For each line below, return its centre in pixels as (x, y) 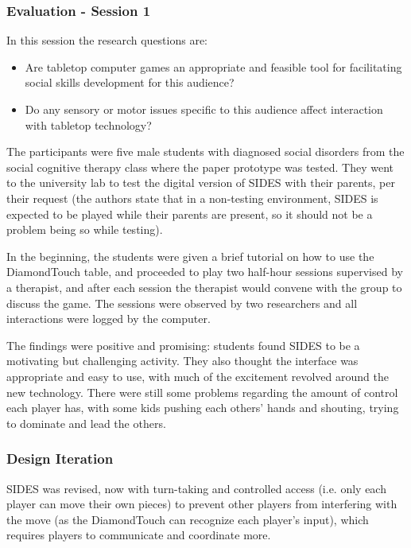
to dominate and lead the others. (86, 423)
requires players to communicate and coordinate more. (139, 535)
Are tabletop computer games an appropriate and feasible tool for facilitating (213, 66)
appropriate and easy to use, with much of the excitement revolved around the (198, 376)
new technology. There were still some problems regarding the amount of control (202, 392)
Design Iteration (60, 459)
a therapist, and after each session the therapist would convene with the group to (204, 287)
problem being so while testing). (85, 229)
